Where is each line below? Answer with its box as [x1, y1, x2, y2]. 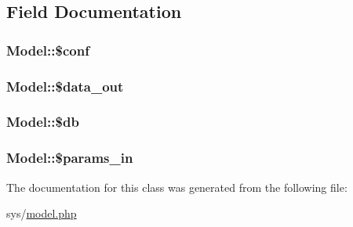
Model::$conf [6, 40, 89, 59]
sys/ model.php [6, 205, 77, 222]
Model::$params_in [6, 148, 133, 168]
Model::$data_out [6, 76, 124, 95]
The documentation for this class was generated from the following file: [6, 178, 348, 195]
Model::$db [6, 112, 79, 132]
